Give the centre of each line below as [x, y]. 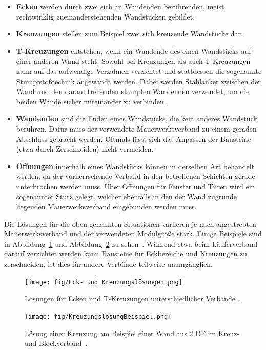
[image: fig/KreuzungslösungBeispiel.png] [98, 316]
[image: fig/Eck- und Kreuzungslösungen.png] [104, 282]
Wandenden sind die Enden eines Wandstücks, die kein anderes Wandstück [137, 118]
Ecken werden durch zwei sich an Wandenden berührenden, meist [120, 6]
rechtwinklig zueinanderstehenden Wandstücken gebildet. [106, 16]
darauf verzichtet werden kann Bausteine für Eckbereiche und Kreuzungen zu [126, 254]
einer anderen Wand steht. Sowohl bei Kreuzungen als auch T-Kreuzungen [133, 61]
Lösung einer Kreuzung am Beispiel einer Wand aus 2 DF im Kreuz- [132, 333]
